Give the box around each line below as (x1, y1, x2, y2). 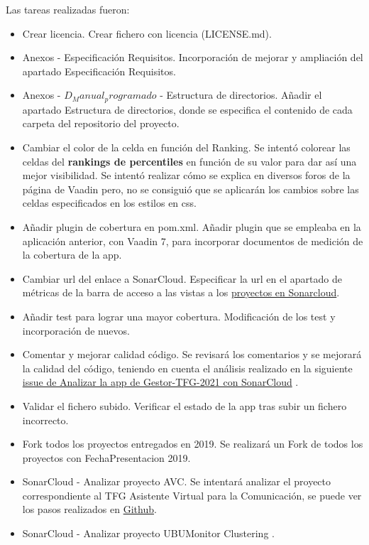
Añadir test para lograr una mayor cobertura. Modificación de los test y (22, 308, 336, 323)
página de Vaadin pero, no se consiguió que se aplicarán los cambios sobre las (22, 181, 359, 196)
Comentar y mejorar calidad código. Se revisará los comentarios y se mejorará (22, 347, 362, 362)
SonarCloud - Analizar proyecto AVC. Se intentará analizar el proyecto (22, 474, 331, 489)
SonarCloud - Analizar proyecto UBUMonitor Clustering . (22, 526, 275, 541)
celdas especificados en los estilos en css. (22, 195, 197, 210)
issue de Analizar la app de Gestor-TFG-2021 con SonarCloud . (22, 374, 299, 389)
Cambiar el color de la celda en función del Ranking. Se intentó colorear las (22, 140, 351, 155)
